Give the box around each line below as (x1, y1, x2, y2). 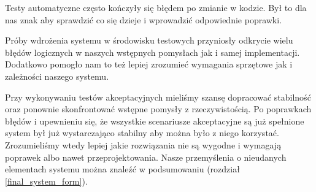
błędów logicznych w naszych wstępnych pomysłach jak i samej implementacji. (5, 45, 300, 58)
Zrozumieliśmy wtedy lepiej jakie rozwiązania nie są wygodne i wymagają (5, 138, 282, 151)
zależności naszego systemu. (5, 69, 109, 82)
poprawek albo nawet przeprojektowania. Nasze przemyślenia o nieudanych (5, 150, 287, 163)
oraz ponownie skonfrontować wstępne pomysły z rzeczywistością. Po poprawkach (5, 102, 312, 115)
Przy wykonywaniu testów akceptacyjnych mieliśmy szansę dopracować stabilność (5, 90, 311, 103)
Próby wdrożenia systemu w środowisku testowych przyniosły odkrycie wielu (5, 34, 293, 47)
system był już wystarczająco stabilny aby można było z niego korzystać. (5, 126, 279, 139)
